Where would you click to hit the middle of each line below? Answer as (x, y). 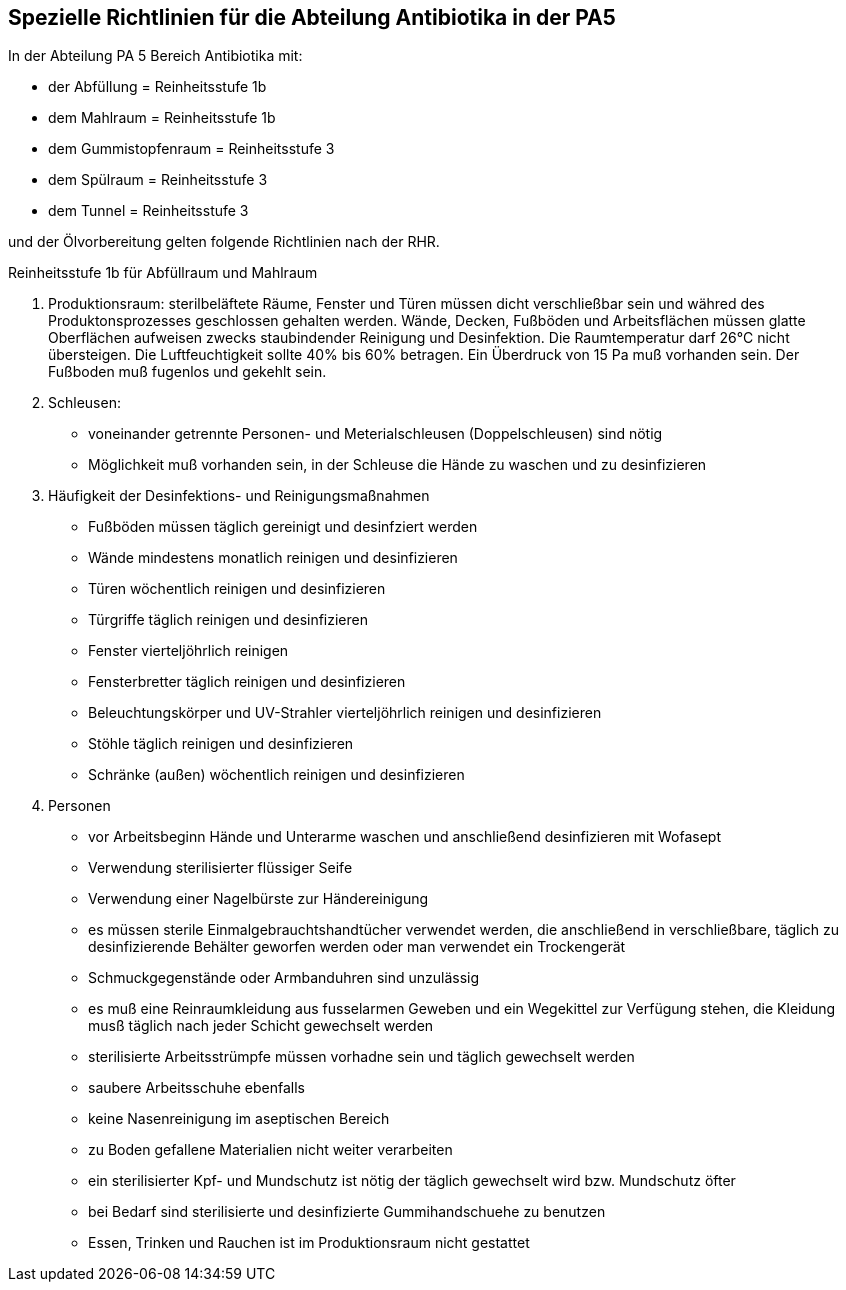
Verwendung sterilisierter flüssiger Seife (220, 868)
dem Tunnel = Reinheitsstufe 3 (148, 211)
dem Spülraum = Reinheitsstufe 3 (158, 180)
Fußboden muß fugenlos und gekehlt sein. (187, 372)
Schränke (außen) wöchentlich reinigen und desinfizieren (276, 775)
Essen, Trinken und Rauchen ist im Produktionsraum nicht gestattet (309, 1243)
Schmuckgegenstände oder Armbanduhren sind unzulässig (284, 978)
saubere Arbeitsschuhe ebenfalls (196, 1088)
